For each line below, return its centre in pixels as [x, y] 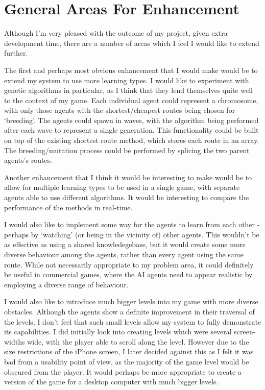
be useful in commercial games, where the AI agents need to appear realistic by [128, 274]
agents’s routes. [28, 160]
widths [15, 341]
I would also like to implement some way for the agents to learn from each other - [132, 224]
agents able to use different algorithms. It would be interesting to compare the [127, 197]
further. [16, 53]
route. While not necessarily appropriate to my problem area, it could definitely [129, 264]
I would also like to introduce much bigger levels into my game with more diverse [131, 301]
